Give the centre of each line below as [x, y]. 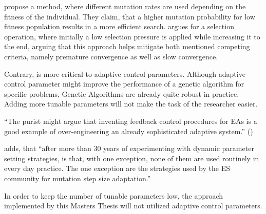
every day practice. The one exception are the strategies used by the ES [117, 168]
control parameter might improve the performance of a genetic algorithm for [124, 84]
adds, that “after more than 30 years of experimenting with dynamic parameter [129, 148]
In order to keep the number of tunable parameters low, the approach [114, 195]
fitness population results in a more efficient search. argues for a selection [119, 26]
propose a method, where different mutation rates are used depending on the [125, 6]
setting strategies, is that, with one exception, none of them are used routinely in [132, 158]
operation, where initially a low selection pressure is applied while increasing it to [132, 36]
